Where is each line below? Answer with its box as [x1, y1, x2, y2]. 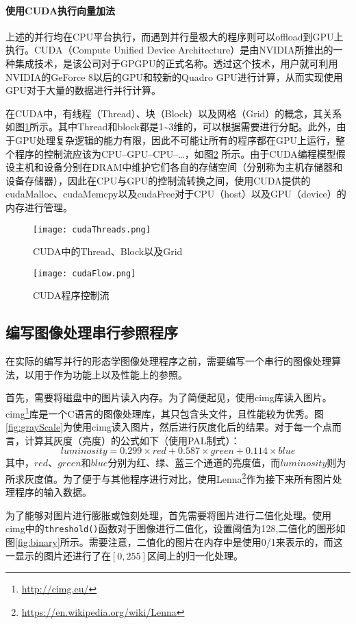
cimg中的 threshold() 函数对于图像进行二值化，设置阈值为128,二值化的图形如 [5, 521, 346, 536]
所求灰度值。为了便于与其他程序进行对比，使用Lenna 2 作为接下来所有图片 [5, 470, 333, 485]
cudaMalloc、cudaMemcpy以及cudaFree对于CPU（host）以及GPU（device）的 [5, 187, 346, 201]
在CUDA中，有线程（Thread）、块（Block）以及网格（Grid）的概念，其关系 [5, 106, 342, 120]
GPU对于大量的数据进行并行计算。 [5, 83, 162, 97]
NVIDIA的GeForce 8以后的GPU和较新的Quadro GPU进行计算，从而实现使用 [5, 69, 343, 84]
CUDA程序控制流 [33, 288, 110, 302]
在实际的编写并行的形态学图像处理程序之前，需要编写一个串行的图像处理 [5, 354, 331, 368]
